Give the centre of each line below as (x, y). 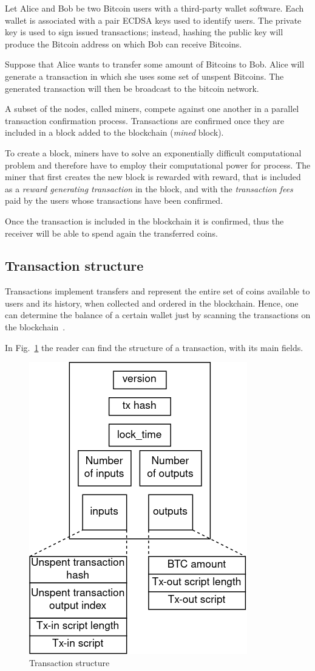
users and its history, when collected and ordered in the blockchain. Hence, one (152, 303)
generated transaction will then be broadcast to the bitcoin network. (132, 88)
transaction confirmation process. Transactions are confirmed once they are (144, 120)
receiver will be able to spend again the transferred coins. (111, 233)
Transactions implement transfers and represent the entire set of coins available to (157, 291)
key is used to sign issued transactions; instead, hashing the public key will (144, 32)
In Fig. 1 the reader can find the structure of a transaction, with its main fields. (154, 347)
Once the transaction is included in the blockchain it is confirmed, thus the (144, 221)
